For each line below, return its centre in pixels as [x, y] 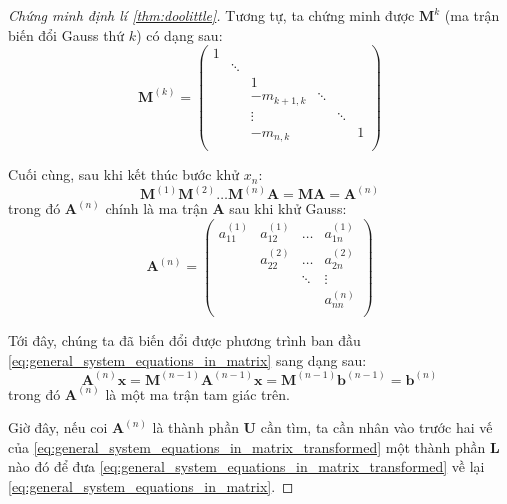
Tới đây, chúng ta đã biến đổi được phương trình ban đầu [184, 339]
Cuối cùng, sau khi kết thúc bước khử [124, 174]
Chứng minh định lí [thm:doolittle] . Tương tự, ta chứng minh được [211, 15]
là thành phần [195, 427]
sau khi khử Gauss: [288, 208]
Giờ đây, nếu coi [58, 427]
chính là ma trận [156, 208]
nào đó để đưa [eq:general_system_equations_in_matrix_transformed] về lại [246, 466]
